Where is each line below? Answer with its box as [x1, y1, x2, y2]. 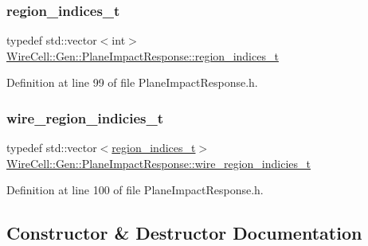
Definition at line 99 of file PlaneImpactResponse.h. [6, 74, 258, 91]
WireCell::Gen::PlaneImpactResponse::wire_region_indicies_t [6, 154, 311, 171]
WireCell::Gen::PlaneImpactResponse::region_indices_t [6, 47, 279, 64]
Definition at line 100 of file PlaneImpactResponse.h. [6, 182, 264, 198]
